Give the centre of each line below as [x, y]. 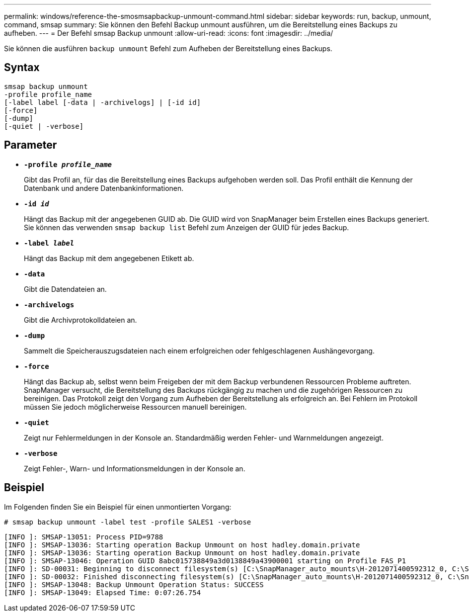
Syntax [22, 68]
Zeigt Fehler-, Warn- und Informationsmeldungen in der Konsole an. [135, 468]
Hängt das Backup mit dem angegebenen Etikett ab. [109, 258]
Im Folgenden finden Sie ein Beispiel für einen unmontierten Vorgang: [118, 507]
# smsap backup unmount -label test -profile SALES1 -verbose [128, 522]
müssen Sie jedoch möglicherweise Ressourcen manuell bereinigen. [135, 407]
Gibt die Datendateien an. [65, 289]
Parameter [31, 145]
